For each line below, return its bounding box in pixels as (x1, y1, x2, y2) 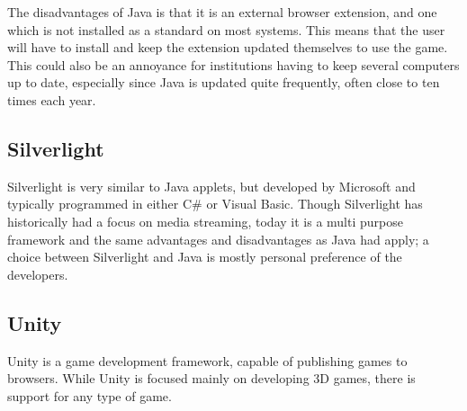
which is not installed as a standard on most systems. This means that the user (7, 20, 445, 39)
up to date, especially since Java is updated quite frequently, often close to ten (7, 73, 440, 92)
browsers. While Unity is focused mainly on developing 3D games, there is (7, 369, 416, 388)
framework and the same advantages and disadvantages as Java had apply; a (7, 229, 429, 248)
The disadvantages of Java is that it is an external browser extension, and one (7, 3, 437, 21)
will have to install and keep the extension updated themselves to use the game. (7, 38, 448, 57)
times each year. (7, 90, 96, 109)
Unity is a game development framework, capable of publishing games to (7, 351, 408, 370)
